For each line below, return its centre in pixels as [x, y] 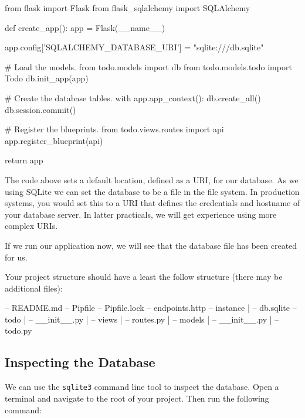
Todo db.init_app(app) [47, 78]
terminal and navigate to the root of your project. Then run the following [137, 398]
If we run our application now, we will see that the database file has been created [151, 245]
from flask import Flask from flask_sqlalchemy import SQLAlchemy [128, 8]
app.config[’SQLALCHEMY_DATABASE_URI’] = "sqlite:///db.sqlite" [134, 47]
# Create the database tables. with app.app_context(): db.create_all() [133, 97]
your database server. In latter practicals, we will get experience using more [141, 214]
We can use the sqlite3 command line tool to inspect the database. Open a [142, 387]
